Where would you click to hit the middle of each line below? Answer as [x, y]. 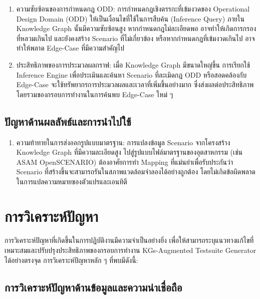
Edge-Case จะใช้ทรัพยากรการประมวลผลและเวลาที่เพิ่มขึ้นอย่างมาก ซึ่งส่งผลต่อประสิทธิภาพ [135, 84]
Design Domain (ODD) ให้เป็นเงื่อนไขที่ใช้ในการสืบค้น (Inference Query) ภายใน [130, 18]
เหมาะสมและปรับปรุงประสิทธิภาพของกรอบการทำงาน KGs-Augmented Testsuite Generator [131, 250]
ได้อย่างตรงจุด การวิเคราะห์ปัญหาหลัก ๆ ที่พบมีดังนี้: [71, 260]
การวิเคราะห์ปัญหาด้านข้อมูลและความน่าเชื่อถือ [93, 287]
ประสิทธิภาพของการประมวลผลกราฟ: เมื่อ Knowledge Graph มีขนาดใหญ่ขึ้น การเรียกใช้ [133, 64]
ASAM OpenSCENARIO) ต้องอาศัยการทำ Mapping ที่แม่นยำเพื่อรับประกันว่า [124, 162]
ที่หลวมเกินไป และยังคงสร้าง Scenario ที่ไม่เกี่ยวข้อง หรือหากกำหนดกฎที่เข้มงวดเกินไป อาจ [136, 38]
